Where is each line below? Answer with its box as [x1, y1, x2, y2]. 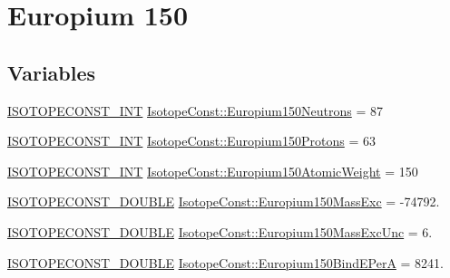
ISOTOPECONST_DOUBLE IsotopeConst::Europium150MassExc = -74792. [7, 192, 440, 211]
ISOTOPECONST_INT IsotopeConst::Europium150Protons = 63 [7, 131, 376, 150]
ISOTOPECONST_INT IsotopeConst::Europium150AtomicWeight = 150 [7, 161, 418, 180]
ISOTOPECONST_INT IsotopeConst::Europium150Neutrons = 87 [7, 101, 383, 120]
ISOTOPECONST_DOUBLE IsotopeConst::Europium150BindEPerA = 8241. [7, 253, 444, 272]
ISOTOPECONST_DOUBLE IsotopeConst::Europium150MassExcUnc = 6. [7, 222, 433, 241]
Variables [7, 58, 96, 86]
